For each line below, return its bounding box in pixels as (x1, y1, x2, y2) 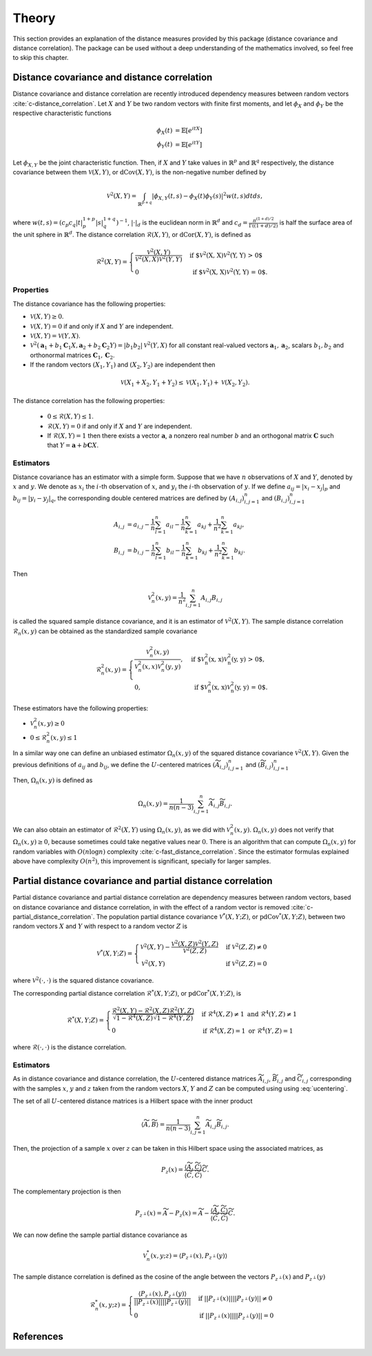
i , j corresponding (302, 1075, 352, 1085)
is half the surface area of (279, 218, 353, 227)
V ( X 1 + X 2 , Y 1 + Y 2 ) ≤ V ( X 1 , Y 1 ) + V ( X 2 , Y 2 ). (121, 379, 250, 389)
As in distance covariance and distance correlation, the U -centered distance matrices (12, 1075, 257, 1083)
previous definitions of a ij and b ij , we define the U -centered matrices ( (12, 761, 216, 770)
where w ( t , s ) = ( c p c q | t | (12, 218, 83, 228)
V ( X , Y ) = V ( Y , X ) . (30, 331, 81, 340)
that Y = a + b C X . (47, 441, 99, 449)
